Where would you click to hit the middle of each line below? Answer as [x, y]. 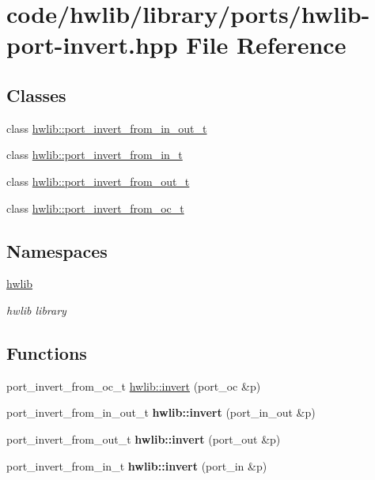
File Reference [266, 45]
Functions [47, 352]
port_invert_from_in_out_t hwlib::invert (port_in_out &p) [161, 412]
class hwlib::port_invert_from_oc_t [95, 208]
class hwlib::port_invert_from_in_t [95, 155]
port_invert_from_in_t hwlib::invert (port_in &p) [137, 465]
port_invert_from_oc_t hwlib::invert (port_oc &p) [134, 386]
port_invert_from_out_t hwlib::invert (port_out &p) [144, 438]
